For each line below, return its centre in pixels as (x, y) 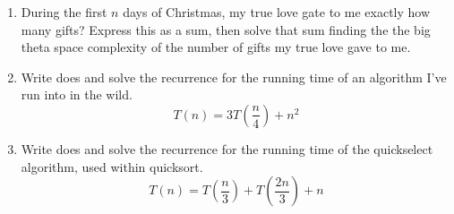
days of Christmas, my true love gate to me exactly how (277, 12)
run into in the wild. (77, 94)
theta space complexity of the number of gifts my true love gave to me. (216, 47)
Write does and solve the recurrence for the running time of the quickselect (227, 148)
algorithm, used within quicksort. (112, 166)
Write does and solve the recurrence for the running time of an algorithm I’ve (234, 77)
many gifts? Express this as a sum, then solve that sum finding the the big (226, 29)
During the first (64, 12)
